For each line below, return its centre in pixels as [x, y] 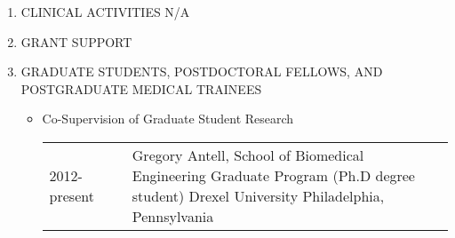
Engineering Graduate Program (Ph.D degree [273, 175]
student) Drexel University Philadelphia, [258, 195]
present [72, 195]
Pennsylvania [173, 216]
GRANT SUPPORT [76, 41]
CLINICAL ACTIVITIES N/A [105, 12]
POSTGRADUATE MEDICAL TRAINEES [141, 88]
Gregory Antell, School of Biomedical [248, 155]
